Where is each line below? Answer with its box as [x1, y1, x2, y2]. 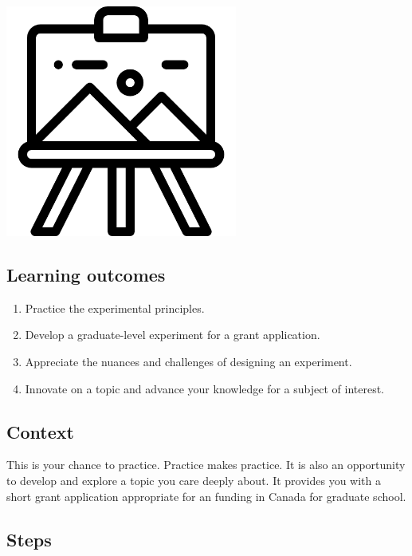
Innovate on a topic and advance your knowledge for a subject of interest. [25, 380, 385, 396]
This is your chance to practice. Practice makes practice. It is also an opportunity [6, 456, 406, 473]
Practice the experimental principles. [25, 299, 205, 316]
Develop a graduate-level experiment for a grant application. [25, 326, 320, 343]
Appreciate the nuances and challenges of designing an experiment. [25, 353, 352, 369]
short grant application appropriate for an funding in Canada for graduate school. [6, 487, 406, 504]
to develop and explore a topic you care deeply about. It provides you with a [6, 471, 381, 488]
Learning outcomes [6, 262, 166, 286]
